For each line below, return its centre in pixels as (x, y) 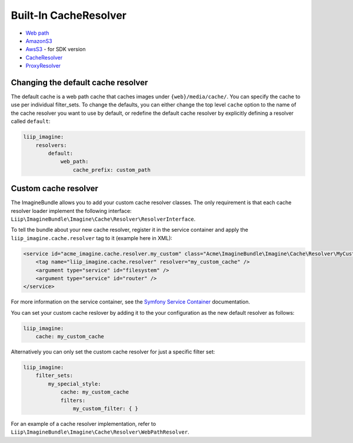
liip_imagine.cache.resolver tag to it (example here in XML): (92, 238)
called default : (31, 121)
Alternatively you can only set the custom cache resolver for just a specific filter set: (113, 352)
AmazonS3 (39, 41)
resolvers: (51, 145)
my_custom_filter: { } (105, 409)
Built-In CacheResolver (69, 15)
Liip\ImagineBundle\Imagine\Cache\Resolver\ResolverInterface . (103, 219)
